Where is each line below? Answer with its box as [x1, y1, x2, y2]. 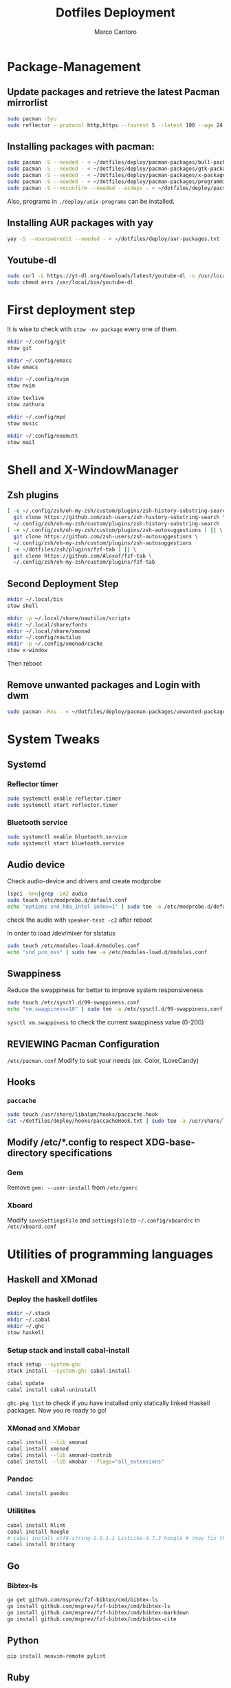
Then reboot [7, 660, 43, 668]
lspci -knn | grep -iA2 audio [7, 890, 88, 898]
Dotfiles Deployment [56, 5, 175, 21]
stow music [7, 420, 38, 427]
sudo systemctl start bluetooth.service [7, 840, 125, 847]
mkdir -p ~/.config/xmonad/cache [7, 640, 103, 648]
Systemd [7, 759, 47, 770]
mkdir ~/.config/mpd [7, 413, 67, 421]
